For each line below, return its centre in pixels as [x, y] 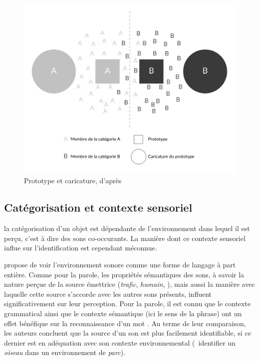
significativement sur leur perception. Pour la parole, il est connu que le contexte [128, 303]
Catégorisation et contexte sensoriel [98, 207]
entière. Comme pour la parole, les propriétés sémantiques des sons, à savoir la [124, 274]
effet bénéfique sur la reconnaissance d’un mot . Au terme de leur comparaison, [125, 323]
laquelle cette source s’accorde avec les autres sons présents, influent [108, 294]
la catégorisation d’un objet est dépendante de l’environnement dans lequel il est [127, 228]
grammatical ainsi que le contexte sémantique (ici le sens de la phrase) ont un [123, 313]
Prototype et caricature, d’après [73, 180]
